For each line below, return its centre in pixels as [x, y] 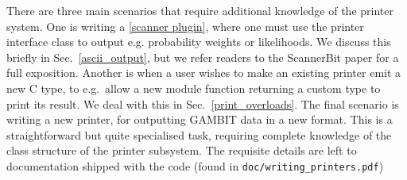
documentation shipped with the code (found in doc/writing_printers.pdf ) [195, 165]
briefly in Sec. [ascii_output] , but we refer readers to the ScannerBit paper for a [203, 57]
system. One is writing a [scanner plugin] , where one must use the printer [185, 26]
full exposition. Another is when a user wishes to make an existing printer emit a [204, 73]
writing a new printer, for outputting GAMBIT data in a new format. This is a [200, 119]
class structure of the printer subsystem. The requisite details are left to [182, 150]
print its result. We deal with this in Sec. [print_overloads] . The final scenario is [203, 103]
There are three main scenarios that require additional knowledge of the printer [200, 10]
